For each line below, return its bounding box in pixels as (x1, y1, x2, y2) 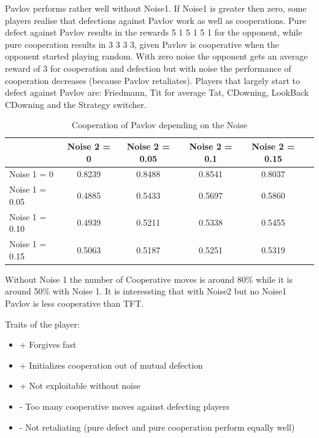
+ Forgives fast (19, 338, 77, 351)
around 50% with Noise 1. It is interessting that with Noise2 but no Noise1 (5, 285, 287, 298)
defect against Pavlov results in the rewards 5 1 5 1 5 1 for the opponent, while (5, 26, 302, 39)
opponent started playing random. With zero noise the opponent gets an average (5, 50, 308, 63)
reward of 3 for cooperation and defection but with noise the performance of (5, 61, 291, 74)
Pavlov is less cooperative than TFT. (5, 296, 144, 309)
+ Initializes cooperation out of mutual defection (19, 358, 203, 371)
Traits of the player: (5, 317, 80, 330)
